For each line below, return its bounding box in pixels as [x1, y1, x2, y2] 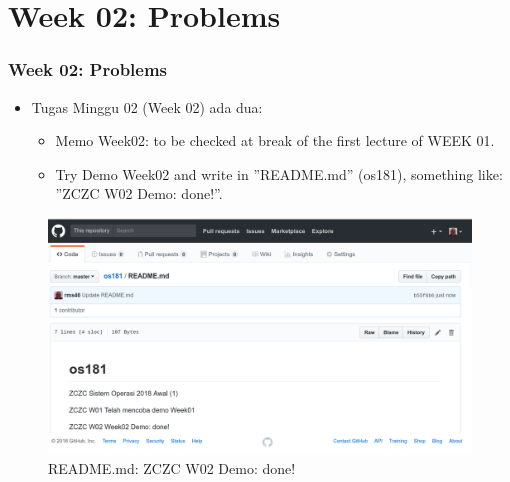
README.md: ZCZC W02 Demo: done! [48, 457, 296, 478]
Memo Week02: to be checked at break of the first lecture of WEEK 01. [55, 130, 495, 151]
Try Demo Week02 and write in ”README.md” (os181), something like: [55, 163, 503, 184]
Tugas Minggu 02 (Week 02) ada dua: [31, 96, 263, 117]
